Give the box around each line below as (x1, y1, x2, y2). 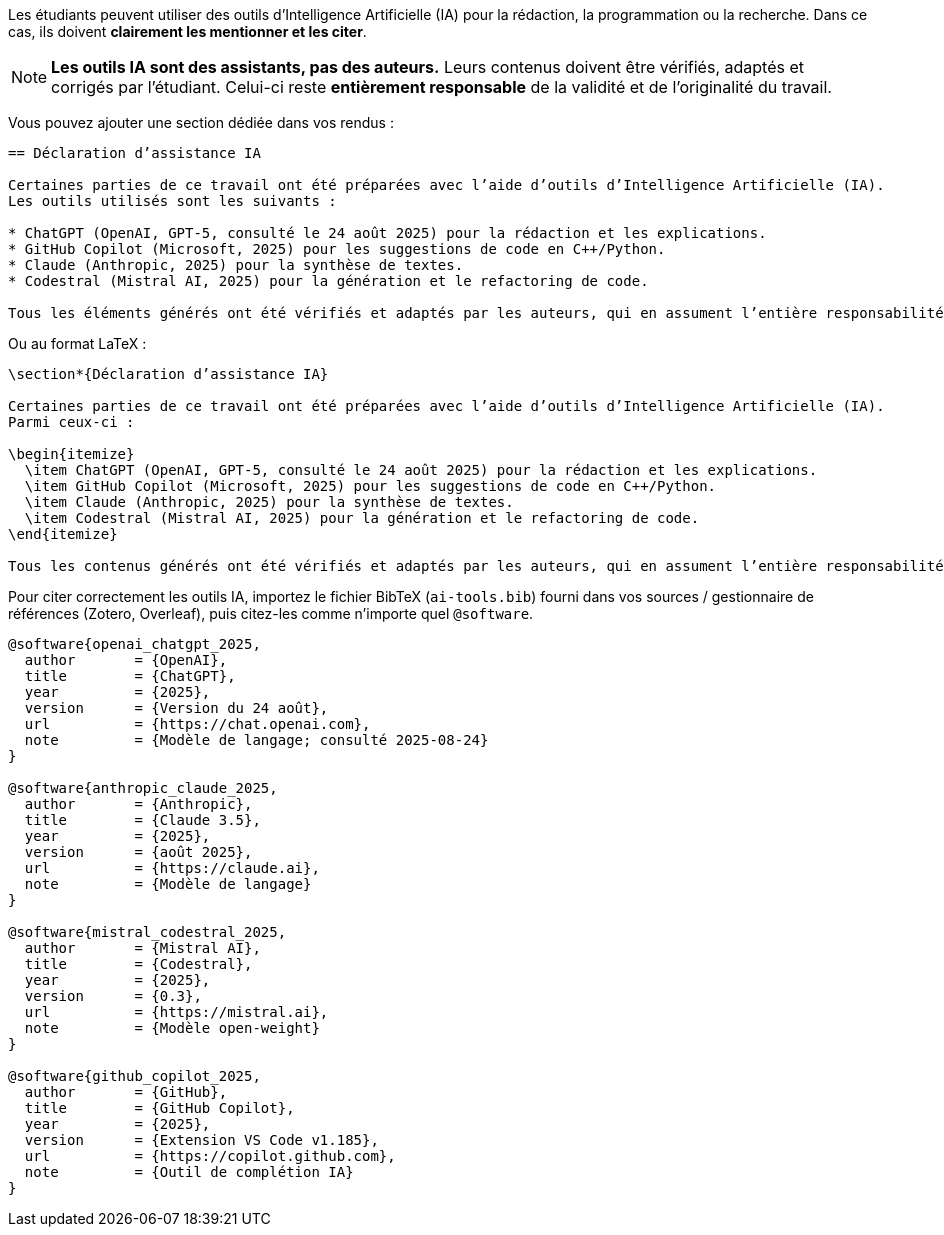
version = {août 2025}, (24, 844, 253, 860)
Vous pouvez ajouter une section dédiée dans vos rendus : (8, 114, 394, 131)
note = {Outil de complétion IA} (24, 1164, 354, 1180)
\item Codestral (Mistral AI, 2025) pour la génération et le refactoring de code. (24, 510, 700, 526)
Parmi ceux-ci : (8, 414, 135, 430)
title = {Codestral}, (24, 956, 253, 972)
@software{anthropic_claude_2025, (8, 780, 278, 796)
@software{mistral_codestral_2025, (8, 924, 287, 940)
